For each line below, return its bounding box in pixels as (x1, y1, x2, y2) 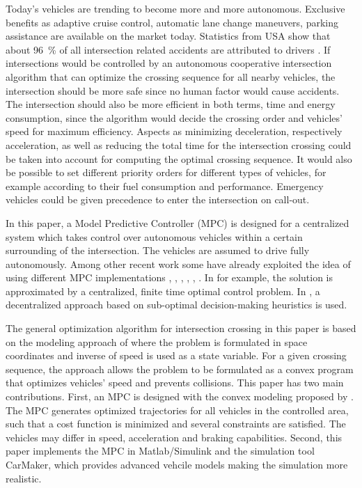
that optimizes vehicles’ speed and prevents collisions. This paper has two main (6, 375, 344, 390)
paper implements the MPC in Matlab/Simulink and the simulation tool (6, 443, 315, 458)
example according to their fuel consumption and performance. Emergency (6, 178, 324, 193)
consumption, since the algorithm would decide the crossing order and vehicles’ (6, 110, 343, 125)
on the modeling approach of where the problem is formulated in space (6, 334, 308, 349)
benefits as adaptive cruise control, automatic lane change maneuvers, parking (6, 15, 339, 29)
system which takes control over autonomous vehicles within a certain (6, 229, 303, 244)
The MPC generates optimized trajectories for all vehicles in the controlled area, (6, 402, 349, 417)
